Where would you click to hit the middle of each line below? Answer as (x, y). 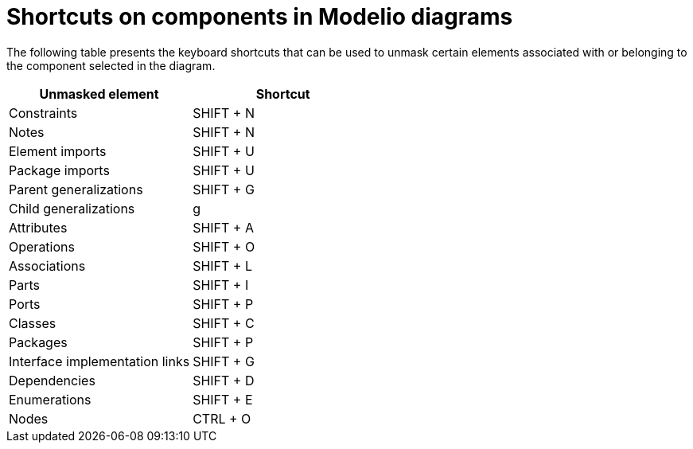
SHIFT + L (222, 265)
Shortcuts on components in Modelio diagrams (260, 17)
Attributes (38, 227)
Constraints (43, 113)
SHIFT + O (224, 246)
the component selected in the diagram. (111, 65)
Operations (42, 246)
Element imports (58, 151)
